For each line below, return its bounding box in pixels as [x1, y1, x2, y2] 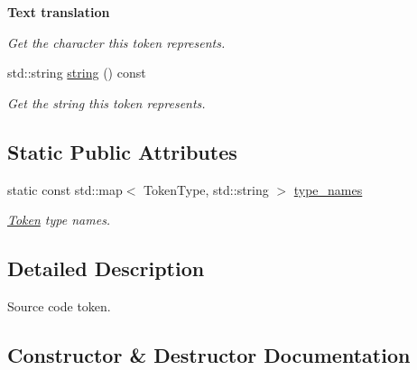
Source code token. [7, 296, 111, 315]
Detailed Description [7, 254, 205, 282]
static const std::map [7, 180, 123, 199]
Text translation [7, 3, 110, 21]
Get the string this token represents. [7, 93, 206, 112]
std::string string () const [7, 63, 146, 82]
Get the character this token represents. [7, 32, 226, 51]
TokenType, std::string [144, 180, 269, 199]
